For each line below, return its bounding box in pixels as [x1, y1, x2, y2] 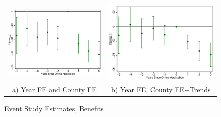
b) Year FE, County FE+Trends [111, 84, 211, 94]
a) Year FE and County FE [12, 84, 97, 94]
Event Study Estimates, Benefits [4, 103, 104, 113]
